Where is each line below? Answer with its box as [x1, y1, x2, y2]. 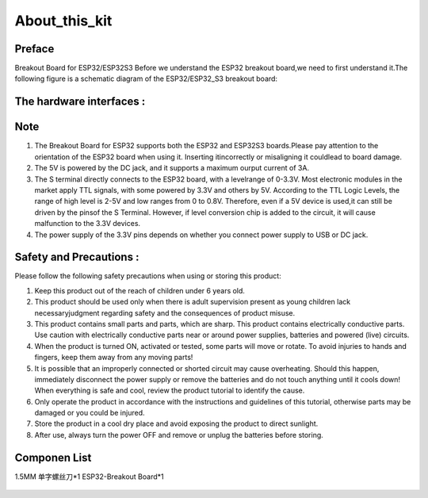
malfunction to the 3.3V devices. [34, 219, 141, 228]
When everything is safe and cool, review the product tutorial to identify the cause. [34, 385, 305, 396]
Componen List [14, 450, 92, 464]
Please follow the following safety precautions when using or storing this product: [14, 271, 281, 281]
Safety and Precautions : [14, 251, 139, 264]
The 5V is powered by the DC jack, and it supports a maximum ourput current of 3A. [34, 163, 309, 173]
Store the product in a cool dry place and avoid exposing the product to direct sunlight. [34, 419, 319, 428]
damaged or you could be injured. [34, 408, 146, 418]
